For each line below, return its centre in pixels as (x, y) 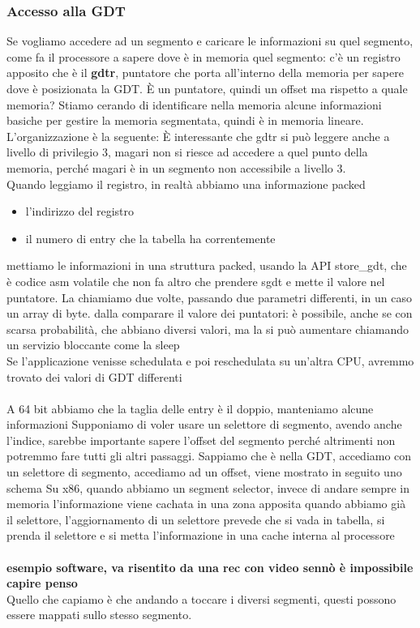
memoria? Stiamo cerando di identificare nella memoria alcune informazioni (194, 104)
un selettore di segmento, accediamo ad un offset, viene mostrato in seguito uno (204, 472)
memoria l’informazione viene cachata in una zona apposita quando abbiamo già (206, 504)
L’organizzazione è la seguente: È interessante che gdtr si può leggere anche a (198, 136)
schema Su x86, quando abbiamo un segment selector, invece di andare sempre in (208, 487)
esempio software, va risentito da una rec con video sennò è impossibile (210, 567)
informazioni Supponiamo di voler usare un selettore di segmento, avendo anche (204, 424)
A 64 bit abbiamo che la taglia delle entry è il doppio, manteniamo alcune (190, 408)
